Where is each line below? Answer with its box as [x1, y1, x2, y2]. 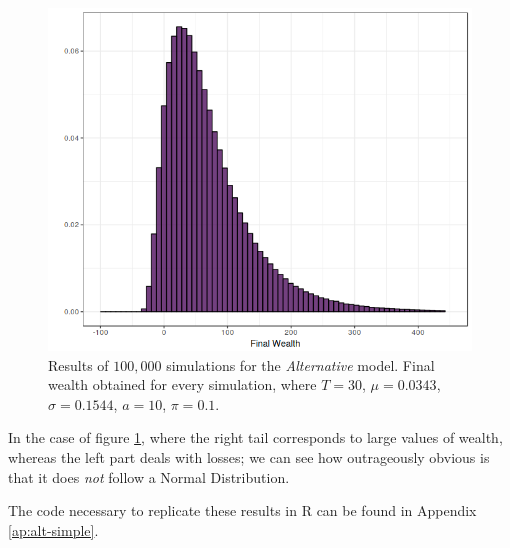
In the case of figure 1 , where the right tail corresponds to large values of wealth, [8, 427, 503, 448]
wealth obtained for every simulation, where [48, 374, 317, 395]
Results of [48, 354, 109, 375]
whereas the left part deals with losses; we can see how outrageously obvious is [8, 447, 490, 468]
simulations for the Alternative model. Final [166, 354, 435, 375]
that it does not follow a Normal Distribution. [8, 466, 290, 487]
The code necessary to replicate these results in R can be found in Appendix [8, 500, 477, 521]
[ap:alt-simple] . [8, 519, 99, 540]
